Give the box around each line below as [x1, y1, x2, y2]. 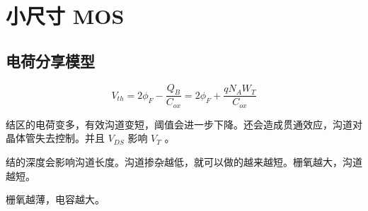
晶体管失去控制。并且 [6, 131, 105, 145]
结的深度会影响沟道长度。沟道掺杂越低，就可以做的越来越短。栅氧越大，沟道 [6, 155, 362, 169]
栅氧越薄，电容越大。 [6, 192, 105, 207]
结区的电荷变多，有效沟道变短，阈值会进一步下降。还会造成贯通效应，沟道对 [6, 116, 362, 131]
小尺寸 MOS [6, 1, 125, 30]
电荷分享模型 [6, 49, 95, 71]
